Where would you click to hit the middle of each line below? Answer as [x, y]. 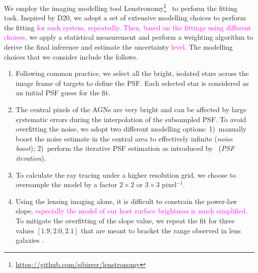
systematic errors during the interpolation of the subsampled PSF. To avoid [131, 119]
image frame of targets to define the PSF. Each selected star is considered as [132, 83]
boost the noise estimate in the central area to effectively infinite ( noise [124, 138]
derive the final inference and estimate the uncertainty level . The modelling [119, 47]
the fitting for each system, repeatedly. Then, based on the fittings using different [128, 27]
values [25, 230]
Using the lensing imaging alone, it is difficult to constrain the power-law [127, 201]
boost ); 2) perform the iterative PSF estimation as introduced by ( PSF [125, 148]
